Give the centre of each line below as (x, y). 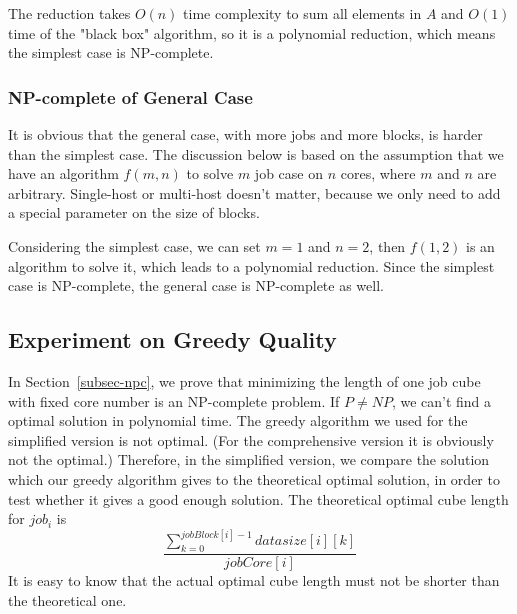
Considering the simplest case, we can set (134, 245)
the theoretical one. (67, 599)
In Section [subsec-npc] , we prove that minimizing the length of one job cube (244, 380)
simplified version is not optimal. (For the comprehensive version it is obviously (251, 439)
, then (387, 245)
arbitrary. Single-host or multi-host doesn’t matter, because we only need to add (254, 192)
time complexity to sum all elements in (302, 13)
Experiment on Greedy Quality (172, 339)
